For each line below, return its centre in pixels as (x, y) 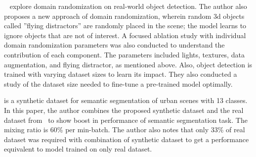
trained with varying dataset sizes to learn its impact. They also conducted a (121, 74)
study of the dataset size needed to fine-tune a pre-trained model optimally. (118, 83)
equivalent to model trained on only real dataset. (78, 149)
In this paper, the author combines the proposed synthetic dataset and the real (124, 110)
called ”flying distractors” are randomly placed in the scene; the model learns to (125, 26)
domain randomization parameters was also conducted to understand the (114, 45)
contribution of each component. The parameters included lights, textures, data (124, 54)
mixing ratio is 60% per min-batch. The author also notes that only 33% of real (125, 130)
